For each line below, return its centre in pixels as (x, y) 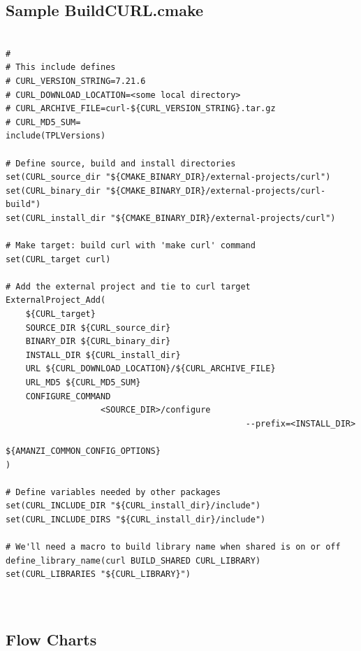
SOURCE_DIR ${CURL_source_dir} (98, 328)
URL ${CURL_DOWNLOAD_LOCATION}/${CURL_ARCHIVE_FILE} (150, 369)
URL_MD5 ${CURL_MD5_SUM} (83, 383)
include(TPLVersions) (56, 136)
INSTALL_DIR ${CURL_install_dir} (103, 355)
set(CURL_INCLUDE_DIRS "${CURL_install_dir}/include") (136, 519)
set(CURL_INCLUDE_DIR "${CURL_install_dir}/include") (133, 506)
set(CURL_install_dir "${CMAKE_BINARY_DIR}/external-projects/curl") (171, 218)
